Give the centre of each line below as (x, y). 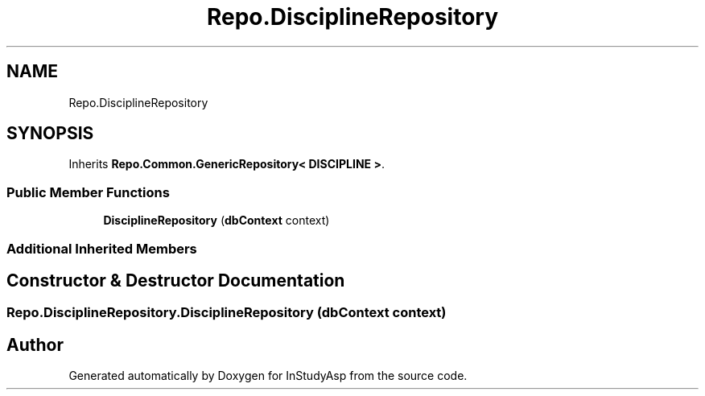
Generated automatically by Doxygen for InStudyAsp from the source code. (268, 376)
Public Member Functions (88, 192)
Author (35, 344)
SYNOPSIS (50, 134)
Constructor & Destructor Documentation (176, 280)
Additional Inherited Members (102, 248)
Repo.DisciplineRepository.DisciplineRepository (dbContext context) (227, 313)
